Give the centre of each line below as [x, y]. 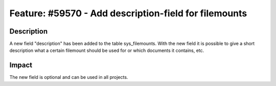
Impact [21, 65]
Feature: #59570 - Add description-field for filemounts [128, 13]
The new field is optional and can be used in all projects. [69, 77]
